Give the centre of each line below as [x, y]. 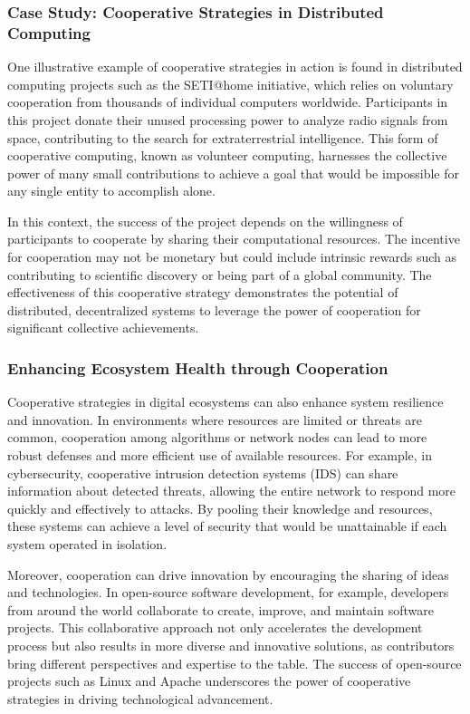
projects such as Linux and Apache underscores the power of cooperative [209, 681]
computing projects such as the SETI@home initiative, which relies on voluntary [230, 84]
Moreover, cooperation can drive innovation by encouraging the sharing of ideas [228, 574]
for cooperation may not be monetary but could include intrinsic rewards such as [232, 257]
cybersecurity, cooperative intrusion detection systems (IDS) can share [203, 473]
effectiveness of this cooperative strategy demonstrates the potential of [203, 292]
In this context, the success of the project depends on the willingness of [205, 221]
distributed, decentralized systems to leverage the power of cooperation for [214, 309]
